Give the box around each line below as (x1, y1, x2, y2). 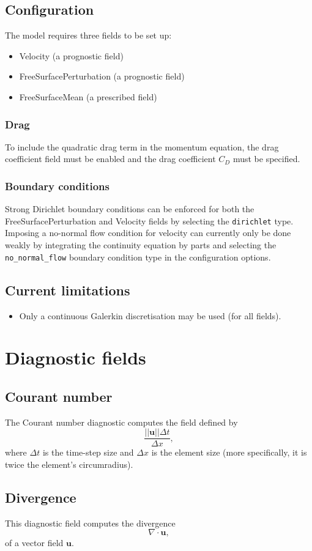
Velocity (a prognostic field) (19, 49, 124, 62)
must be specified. (232, 152, 300, 165)
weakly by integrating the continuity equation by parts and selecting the (5, 239, 277, 251)
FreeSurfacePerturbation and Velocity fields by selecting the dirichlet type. (5, 214, 294, 227)
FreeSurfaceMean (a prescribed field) (19, 90, 157, 103)
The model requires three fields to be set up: (5, 29, 172, 42)
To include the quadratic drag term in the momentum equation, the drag (5, 140, 279, 153)
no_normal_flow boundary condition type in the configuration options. (5, 250, 271, 263)
